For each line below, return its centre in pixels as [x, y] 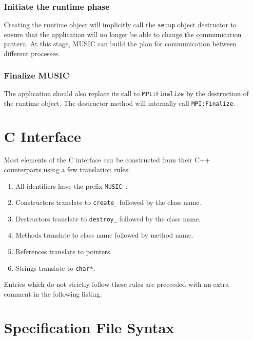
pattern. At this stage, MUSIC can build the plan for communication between [120, 44]
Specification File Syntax [89, 327]
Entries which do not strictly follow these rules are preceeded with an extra [117, 284]
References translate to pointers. [64, 251]
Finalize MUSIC [37, 75]
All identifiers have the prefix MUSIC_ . [71, 186]
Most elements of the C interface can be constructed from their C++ [107, 160]
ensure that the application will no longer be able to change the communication [123, 34]
